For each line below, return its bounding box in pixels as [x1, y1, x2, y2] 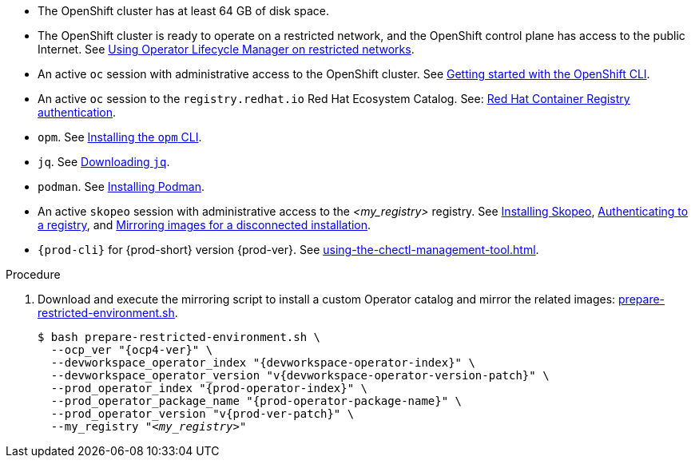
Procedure [6, 268, 61, 281]
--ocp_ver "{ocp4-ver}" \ [50, 343, 213, 356]
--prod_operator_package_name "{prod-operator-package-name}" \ [50, 395, 463, 407]
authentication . [38, 105, 117, 119]
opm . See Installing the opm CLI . [38, 130, 202, 144]
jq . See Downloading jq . [38, 155, 170, 169]
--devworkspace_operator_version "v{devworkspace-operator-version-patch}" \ [50, 369, 550, 382]
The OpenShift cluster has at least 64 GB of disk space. [38, 4, 330, 18]
